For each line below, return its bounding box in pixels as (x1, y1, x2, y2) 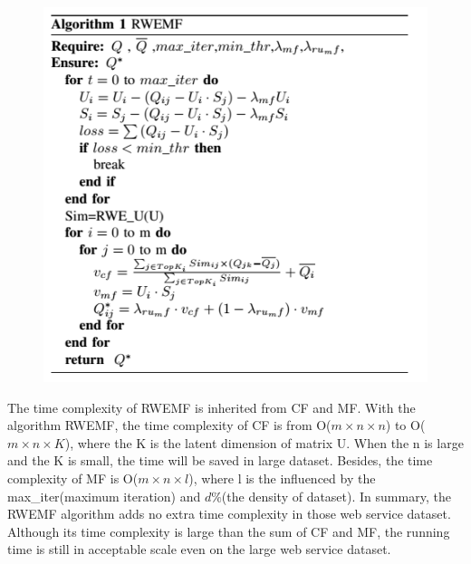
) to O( (385, 416, 426, 435)
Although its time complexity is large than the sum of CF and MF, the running (7, 521, 450, 540)
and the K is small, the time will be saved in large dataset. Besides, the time (7, 451, 433, 470)
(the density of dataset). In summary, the (221, 486, 451, 505)
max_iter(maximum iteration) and (7, 486, 201, 505)
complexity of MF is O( (7, 469, 139, 487)
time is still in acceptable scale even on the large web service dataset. (7, 540, 391, 559)
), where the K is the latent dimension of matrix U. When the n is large (64, 433, 464, 452)
